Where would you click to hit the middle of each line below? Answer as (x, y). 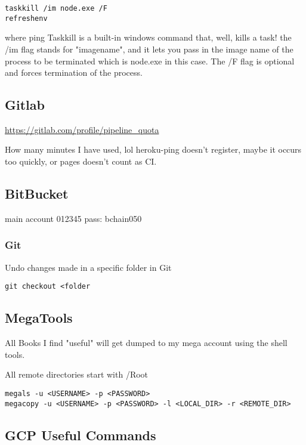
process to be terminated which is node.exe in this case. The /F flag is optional (150, 61)
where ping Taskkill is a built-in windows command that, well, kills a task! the (148, 37)
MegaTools (39, 318)
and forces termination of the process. (74, 72)
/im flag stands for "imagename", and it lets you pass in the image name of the (149, 49)
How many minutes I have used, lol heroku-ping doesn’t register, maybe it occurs (153, 149)
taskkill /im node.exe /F (56, 8)
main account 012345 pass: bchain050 (73, 218)
